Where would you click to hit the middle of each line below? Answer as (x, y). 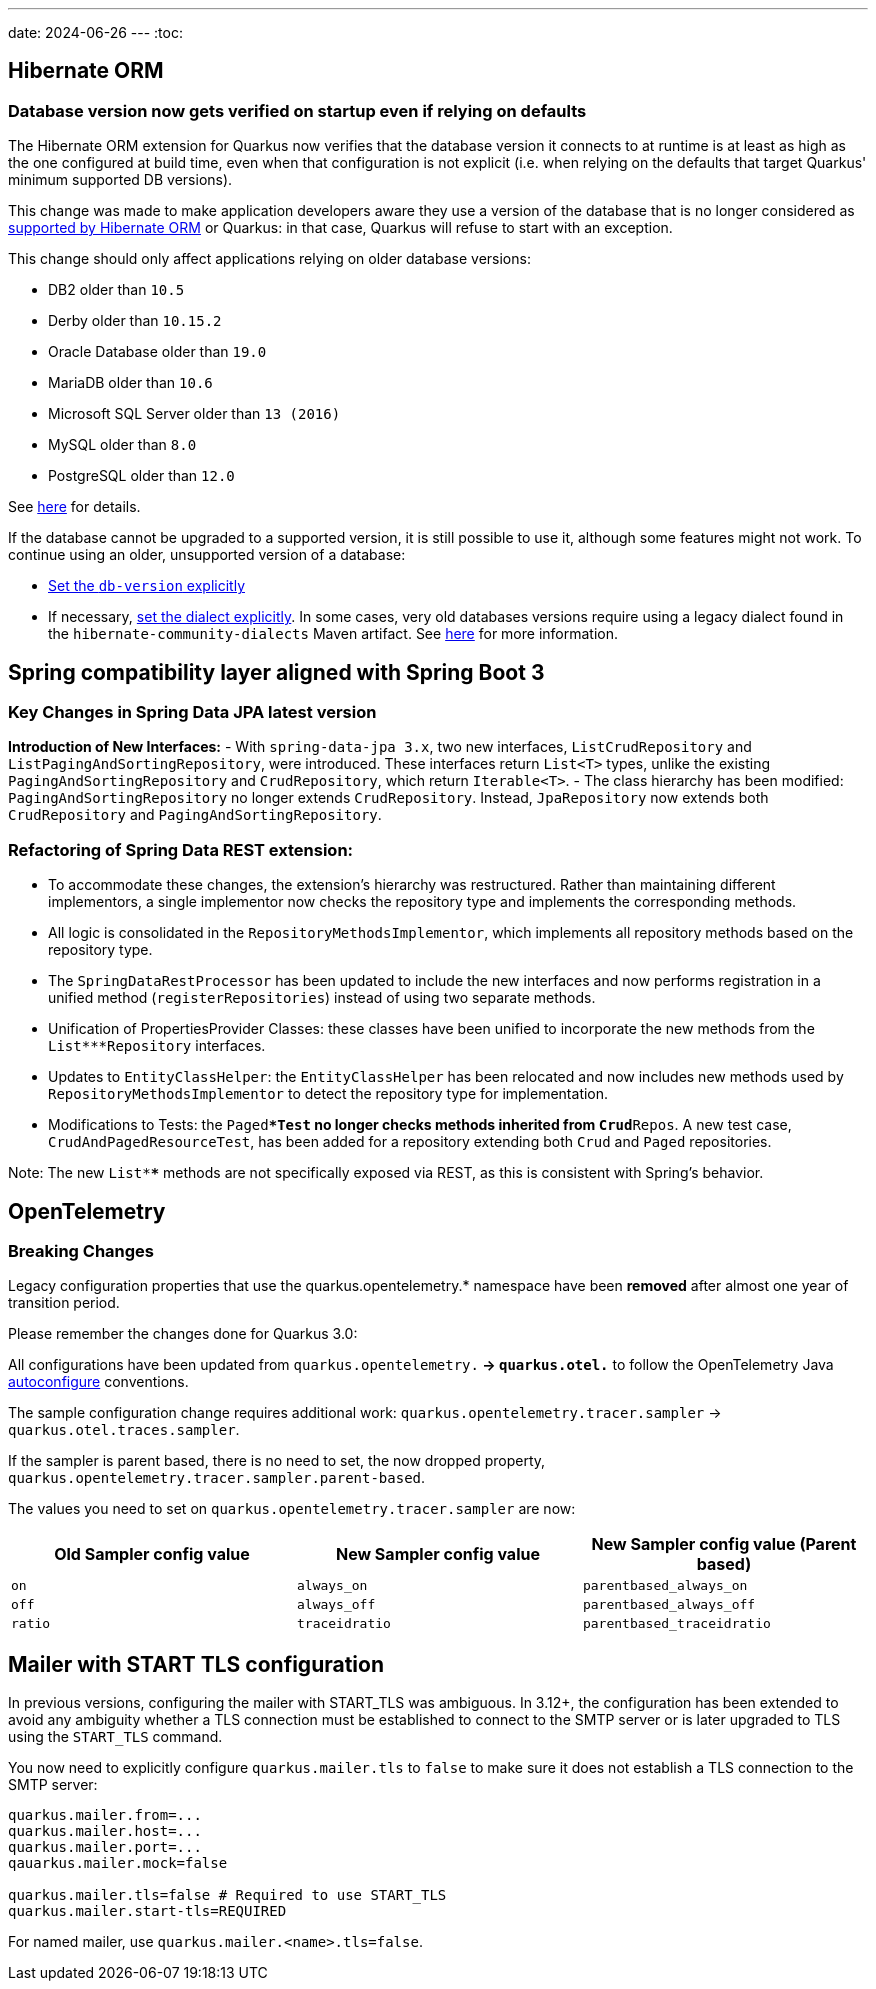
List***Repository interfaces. (157, 1046)
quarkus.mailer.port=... (105, 1847)
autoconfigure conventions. (98, 1382)
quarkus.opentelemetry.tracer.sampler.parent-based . (217, 1478)
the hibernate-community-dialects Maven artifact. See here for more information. (333, 634)
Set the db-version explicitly (146, 586)
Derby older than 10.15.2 (135, 321)
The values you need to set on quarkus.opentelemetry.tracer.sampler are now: (292, 1509)
